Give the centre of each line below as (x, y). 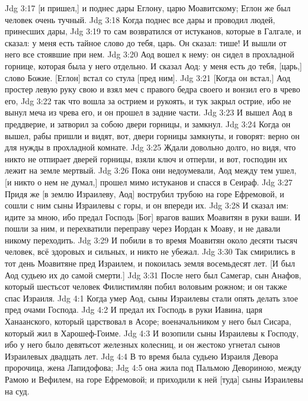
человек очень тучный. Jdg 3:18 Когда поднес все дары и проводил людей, (140, 19)
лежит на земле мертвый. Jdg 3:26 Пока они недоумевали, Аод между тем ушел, (151, 170)
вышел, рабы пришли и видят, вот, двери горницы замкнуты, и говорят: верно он (152, 135)
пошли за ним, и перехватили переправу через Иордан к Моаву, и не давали (143, 228)
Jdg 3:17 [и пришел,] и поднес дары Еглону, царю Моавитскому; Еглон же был (148, 8)
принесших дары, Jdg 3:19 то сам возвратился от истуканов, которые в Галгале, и (153, 31)
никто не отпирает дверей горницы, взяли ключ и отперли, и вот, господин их (146, 158)
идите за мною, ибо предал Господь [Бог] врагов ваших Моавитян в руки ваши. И (153, 216)
